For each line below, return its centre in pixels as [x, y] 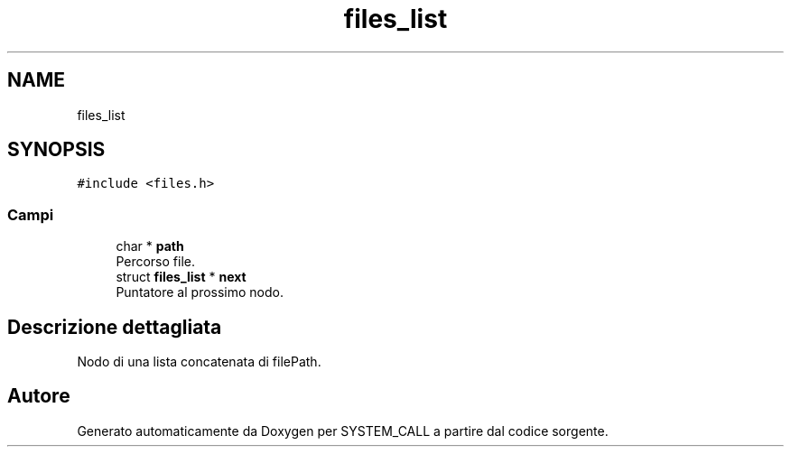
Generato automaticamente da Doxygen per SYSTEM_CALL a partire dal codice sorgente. [343, 431]
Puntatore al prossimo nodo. [200, 292]
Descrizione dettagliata [115, 327]
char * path [150, 246]
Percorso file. [155, 262]
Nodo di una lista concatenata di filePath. [199, 362]
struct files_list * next [181, 277]
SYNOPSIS [56, 150]
